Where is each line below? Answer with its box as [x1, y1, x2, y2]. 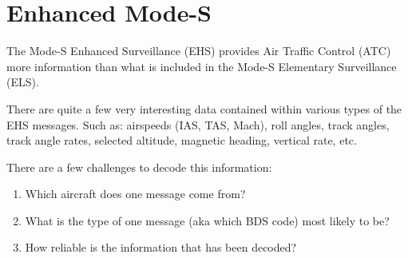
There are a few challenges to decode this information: [6, 158, 272, 175]
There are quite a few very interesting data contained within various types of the [6, 100, 402, 117]
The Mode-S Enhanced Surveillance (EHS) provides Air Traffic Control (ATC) [6, 42, 391, 59]
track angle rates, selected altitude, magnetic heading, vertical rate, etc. [6, 132, 357, 149]
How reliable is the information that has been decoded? [25, 239, 297, 256]
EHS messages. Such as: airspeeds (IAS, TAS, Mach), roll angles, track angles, [6, 116, 390, 133]
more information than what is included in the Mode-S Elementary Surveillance [6, 58, 397, 74]
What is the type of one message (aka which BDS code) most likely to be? [25, 212, 390, 228]
